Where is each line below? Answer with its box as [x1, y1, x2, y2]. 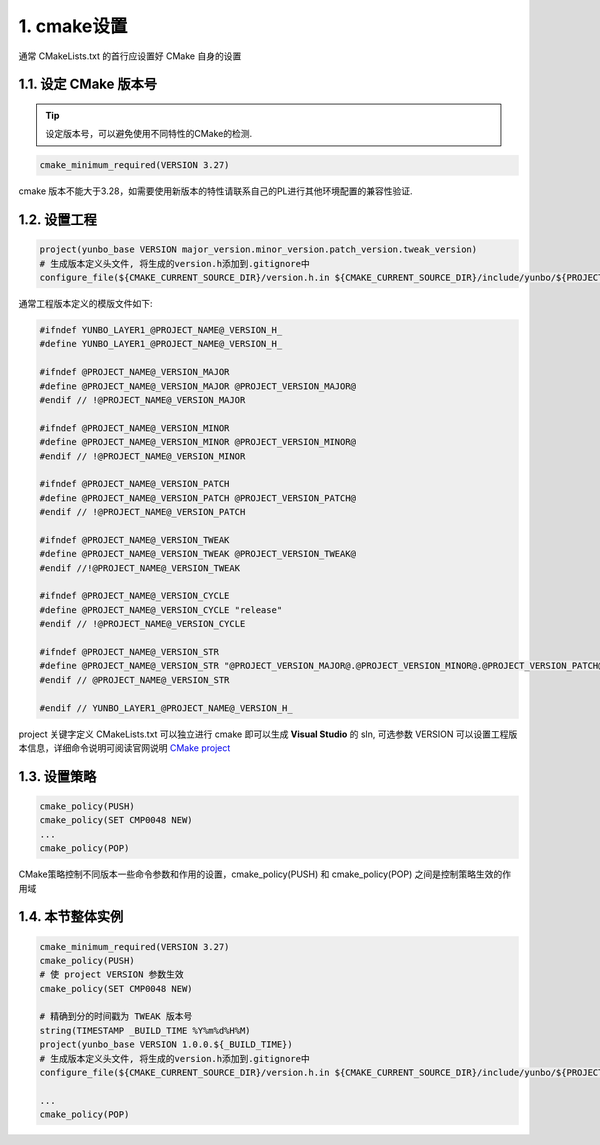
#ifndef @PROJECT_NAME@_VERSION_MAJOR [39, 366, 230, 378]
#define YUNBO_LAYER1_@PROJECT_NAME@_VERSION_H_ [39, 338, 283, 350]
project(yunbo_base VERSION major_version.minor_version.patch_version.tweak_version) [39, 244, 478, 255]
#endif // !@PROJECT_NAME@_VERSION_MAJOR [39, 395, 246, 406]
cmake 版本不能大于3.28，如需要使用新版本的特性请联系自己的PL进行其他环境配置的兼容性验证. [18, 185, 414, 197]
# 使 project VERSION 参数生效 [39, 969, 184, 980]
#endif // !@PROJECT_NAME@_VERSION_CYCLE [39, 618, 246, 630]
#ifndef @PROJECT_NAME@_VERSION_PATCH [39, 478, 230, 490]
